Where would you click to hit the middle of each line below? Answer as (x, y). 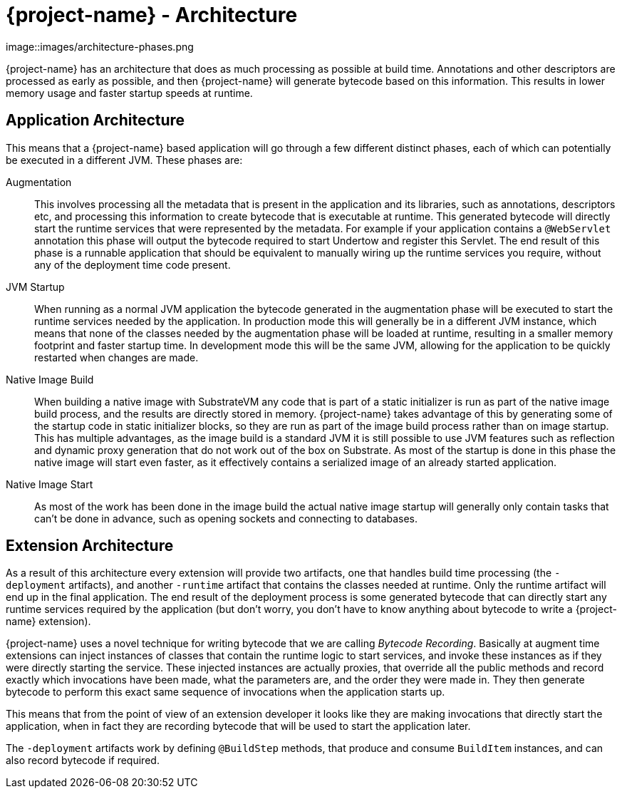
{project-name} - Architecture (152, 15)
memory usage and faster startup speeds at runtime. (129, 93)
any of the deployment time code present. (133, 264)
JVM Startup (35, 287)
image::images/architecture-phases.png (100, 46)
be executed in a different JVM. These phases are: (124, 160)
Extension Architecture (90, 546)
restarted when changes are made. (116, 357)
